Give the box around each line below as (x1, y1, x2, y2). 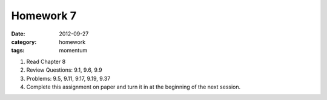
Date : (11, 30, 25, 37)
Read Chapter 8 (26, 58, 66, 65)
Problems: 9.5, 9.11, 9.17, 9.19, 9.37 (26, 75, 111, 82)
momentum (59, 47, 88, 54)
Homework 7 (11, 9, 77, 22)
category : (11, 38, 37, 45)
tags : (11, 47, 25, 54)
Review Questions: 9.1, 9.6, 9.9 (26, 66, 102, 73)
